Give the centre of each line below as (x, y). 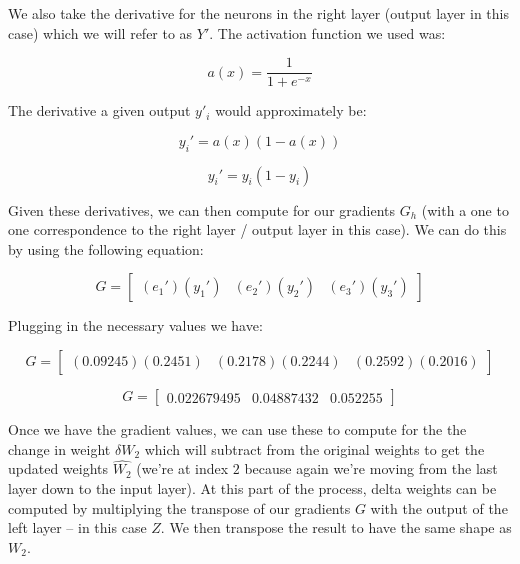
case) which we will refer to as (100, 32)
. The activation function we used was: (327, 32)
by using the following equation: (106, 248)
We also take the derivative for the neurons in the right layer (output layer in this (258, 13)
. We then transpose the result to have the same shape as (336, 527)
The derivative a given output (99, 110)
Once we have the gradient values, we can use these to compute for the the (237, 429)
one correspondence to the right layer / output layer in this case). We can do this (257, 229)
